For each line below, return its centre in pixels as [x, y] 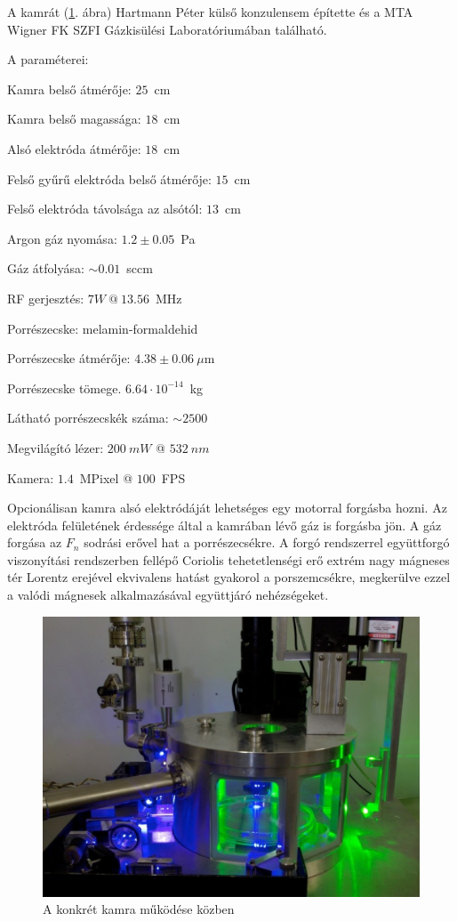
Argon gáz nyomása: [62, 238]
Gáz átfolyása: [46, 268]
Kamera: [31, 477]
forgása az [35, 542]
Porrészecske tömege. [64, 388]
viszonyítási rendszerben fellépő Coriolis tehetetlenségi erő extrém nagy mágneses [228, 559]
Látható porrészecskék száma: [88, 418]
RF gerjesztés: [46, 298]
